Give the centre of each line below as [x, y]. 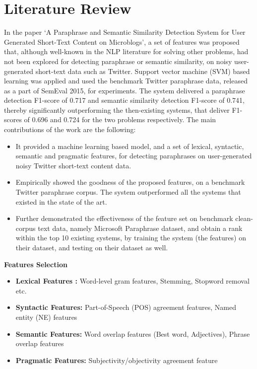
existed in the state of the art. [61, 201]
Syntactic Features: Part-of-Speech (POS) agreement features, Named [126, 307]
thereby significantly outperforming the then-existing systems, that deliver [117, 110]
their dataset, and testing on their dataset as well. [92, 247]
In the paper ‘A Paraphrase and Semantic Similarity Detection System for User [125, 32]
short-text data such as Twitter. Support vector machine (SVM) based [143, 71]
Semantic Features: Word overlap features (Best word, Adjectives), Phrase [133, 333]
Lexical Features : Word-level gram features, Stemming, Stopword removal [132, 281]
